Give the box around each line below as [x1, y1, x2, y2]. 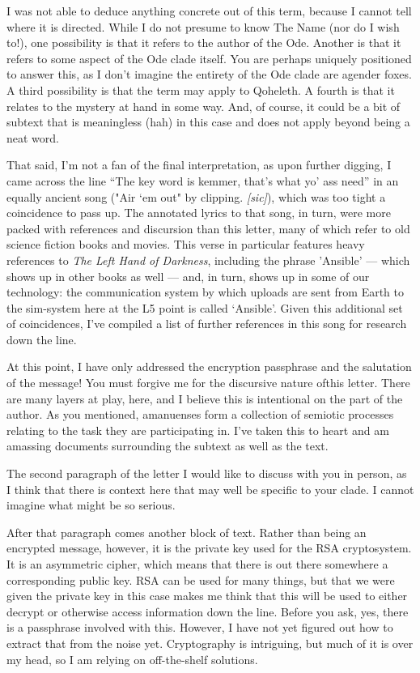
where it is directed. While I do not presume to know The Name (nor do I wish [6, 18, 400, 35]
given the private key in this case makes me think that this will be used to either [6, 587, 408, 604]
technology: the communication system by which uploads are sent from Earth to [6, 283, 404, 300]
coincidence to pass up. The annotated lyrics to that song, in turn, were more [6, 204, 391, 221]
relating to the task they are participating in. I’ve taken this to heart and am [6, 421, 389, 438]
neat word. [6, 129, 59, 146]
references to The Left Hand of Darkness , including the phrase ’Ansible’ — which [6, 251, 410, 268]
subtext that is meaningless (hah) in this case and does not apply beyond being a [6, 113, 410, 130]
